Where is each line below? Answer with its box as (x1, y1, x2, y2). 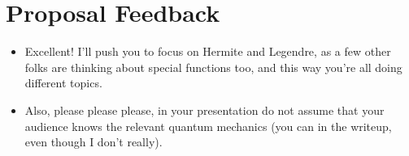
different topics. (24, 74, 102, 91)
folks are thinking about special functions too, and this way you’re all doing (24, 58, 402, 75)
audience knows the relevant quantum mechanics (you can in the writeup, (24, 117, 392, 134)
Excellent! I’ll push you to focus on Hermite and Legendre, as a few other (24, 43, 391, 60)
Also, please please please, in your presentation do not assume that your (24, 101, 385, 118)
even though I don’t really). (24, 133, 163, 150)
